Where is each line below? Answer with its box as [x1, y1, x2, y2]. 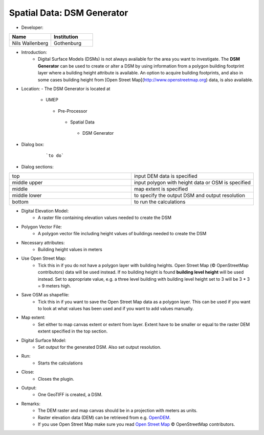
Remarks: [21, 401, 41, 407]
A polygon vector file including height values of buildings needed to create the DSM [38, 231, 207, 237]
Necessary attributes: [21, 240, 65, 245]
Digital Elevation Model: [21, 208, 69, 214]
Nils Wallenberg [12, 40, 48, 47]
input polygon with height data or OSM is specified [134, 179, 251, 186]
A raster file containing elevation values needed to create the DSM [38, 215, 172, 220]
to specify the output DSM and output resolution [134, 192, 245, 199]
